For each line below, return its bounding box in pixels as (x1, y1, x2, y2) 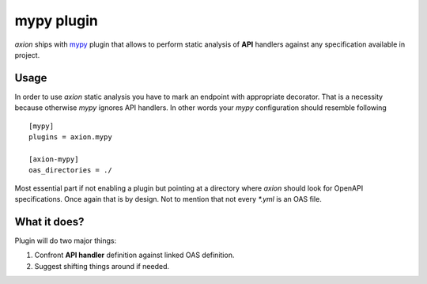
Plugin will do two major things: (14, 236, 117, 245)
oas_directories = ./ (28, 166, 112, 175)
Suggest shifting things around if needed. (34, 261, 170, 271)
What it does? (14, 214, 85, 229)
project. (14, 50, 40, 59)
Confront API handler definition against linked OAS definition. (34, 250, 235, 260)
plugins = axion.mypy (28, 133, 112, 142)
